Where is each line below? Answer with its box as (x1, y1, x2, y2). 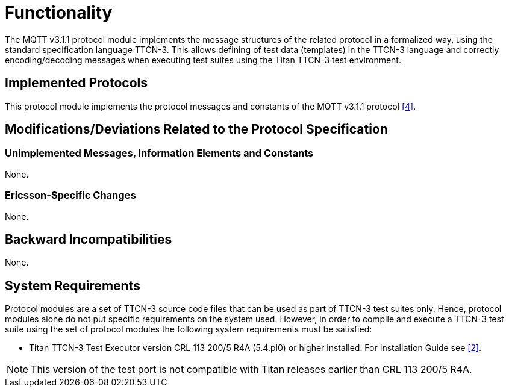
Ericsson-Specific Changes (5, 189, 136, 202)
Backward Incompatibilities (5, 231, 172, 247)
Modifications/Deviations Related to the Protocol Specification (5, 122, 388, 137)
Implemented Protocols (5, 75, 148, 91)
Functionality (5, 2, 113, 23)
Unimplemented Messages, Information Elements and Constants (5, 147, 314, 160)
